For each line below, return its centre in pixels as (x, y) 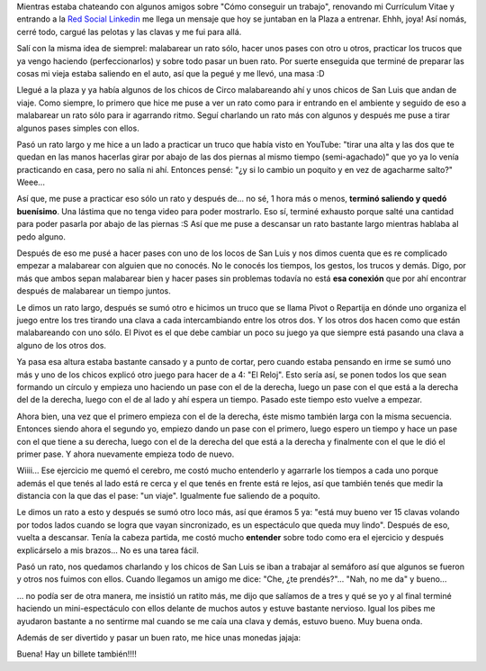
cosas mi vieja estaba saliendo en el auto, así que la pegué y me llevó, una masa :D (171, 73)
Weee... (31, 182)
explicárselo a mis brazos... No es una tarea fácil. (108, 550)
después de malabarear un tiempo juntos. (94, 291)
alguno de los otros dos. (62, 345)
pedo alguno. (41, 236)
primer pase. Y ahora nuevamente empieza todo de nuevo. (126, 454)
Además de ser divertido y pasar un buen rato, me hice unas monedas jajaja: (159, 637)
